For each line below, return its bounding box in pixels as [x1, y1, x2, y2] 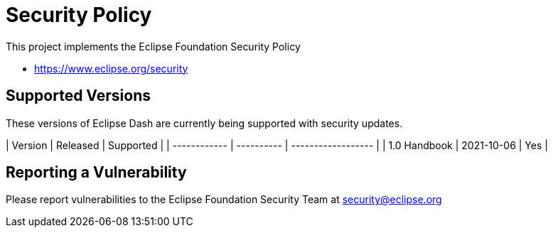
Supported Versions [6, 87, 151, 105]
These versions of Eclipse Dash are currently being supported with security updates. [6, 116, 403, 129]
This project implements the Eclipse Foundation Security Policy [6, 40, 301, 53]
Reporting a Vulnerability [6, 163, 187, 182]
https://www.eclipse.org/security [34, 62, 188, 75]
